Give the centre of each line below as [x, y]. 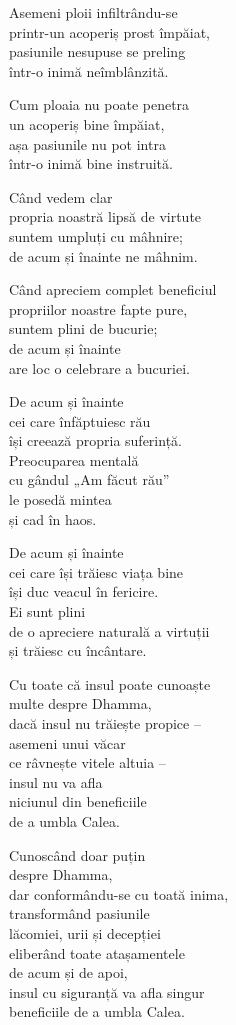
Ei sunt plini [47, 611]
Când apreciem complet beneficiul [113, 289]
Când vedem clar [61, 196]
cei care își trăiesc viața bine [96, 571]
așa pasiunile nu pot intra [87, 143]
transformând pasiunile [79, 913]
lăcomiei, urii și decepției [85, 932]
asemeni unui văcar [67, 742]
